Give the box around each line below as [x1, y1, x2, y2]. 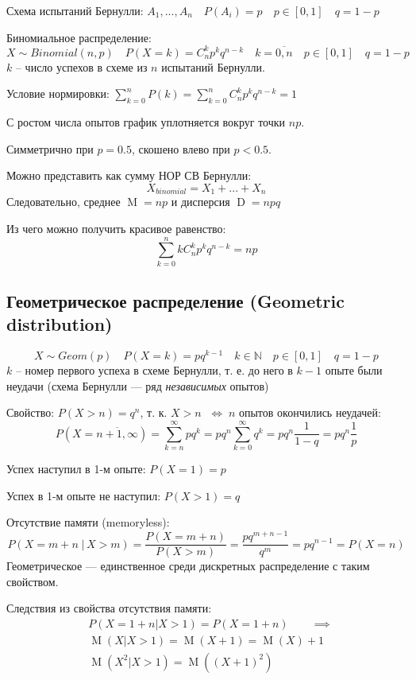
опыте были [325, 362, 383, 379]
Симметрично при [6, 140, 94, 157]
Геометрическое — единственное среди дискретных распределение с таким [6, 558, 370, 574]
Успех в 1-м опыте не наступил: [6, 487, 161, 503]
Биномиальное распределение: [6, 29, 152, 45]
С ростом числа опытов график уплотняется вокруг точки [6, 114, 286, 130]
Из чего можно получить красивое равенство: [6, 220, 226, 236]
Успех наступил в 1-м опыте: [6, 460, 146, 477]
